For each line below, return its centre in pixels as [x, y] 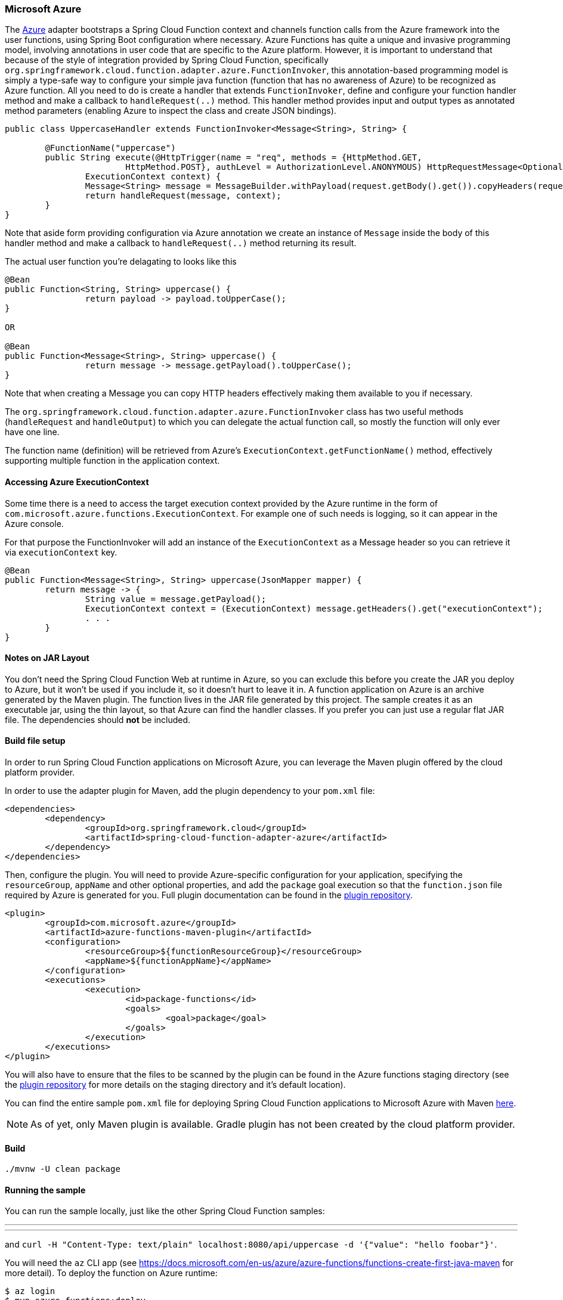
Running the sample [45, 1190]
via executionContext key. [61, 552]
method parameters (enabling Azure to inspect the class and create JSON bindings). [171, 111]
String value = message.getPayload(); [176, 599]
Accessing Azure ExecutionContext [77, 482]
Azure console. [34, 523]
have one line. [32, 432]
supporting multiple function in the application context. [112, 461]
